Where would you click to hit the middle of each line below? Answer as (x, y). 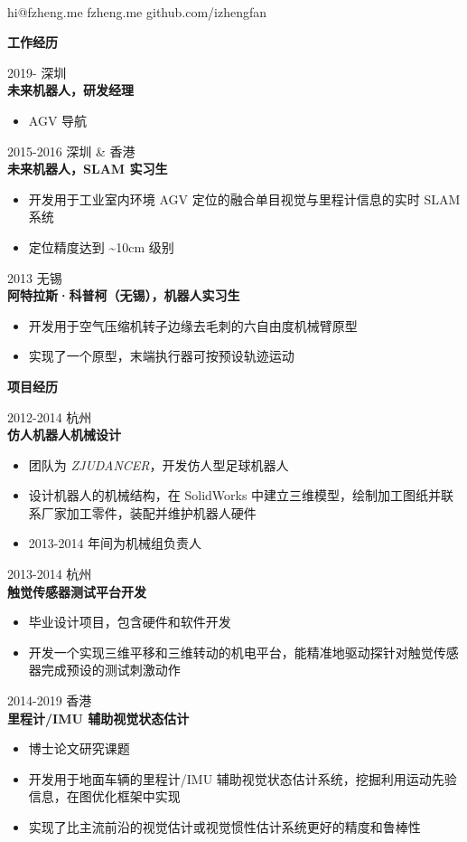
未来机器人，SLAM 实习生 (88, 169)
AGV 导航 (58, 120)
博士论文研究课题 (79, 748)
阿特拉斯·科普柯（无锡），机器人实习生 (124, 295)
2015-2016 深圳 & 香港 (71, 151)
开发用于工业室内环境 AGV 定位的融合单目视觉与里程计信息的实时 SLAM (244, 199)
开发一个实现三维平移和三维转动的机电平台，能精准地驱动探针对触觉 (231, 652)
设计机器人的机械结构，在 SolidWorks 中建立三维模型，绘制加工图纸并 (235, 495)
